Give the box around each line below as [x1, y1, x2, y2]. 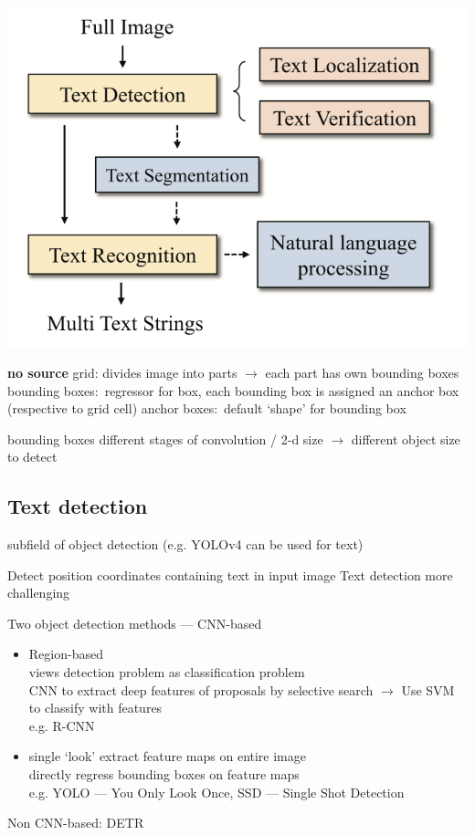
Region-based [28, 644, 103, 663]
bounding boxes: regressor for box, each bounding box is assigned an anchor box [7, 381, 459, 400]
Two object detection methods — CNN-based [7, 613, 262, 632]
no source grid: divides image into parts [7, 362, 237, 381]
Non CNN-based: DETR [7, 813, 144, 832]
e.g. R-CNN [28, 715, 95, 735]
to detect [7, 447, 58, 466]
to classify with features [28, 698, 163, 717]
